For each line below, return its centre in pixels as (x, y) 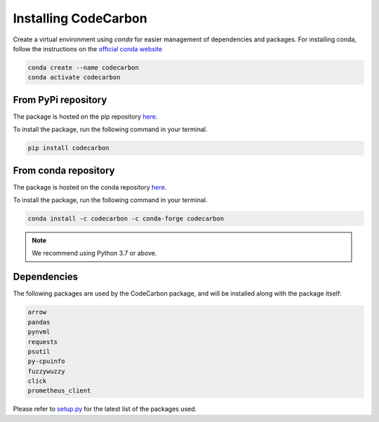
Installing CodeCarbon (80, 18)
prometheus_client (59, 391)
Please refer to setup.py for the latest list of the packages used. (105, 409)
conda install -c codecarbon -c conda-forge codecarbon (126, 219)
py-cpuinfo (46, 361)
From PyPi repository (60, 99)
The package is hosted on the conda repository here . (90, 187)
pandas (39, 322)
